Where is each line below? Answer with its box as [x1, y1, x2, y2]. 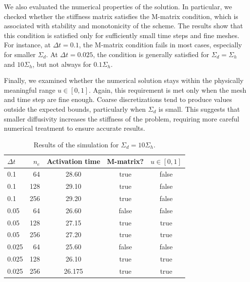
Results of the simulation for [34, 139, 119, 149]
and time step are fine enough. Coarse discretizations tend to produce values [4, 94, 232, 104]
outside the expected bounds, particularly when [4, 103, 146, 114]
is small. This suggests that [158, 103, 240, 114]
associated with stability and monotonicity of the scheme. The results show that [4, 20, 243, 31]
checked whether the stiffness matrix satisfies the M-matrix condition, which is [4, 11, 238, 21]
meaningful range [4, 84, 56, 95]
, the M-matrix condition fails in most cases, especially [78, 40, 242, 50]
